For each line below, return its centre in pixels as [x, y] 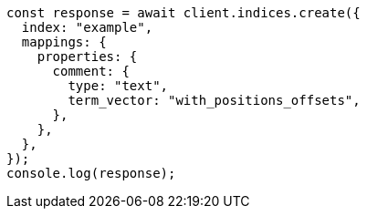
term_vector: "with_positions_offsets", [214, 100]
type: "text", [118, 86]
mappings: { [64, 42]
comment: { [91, 71]
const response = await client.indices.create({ [183, 13]
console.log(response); [91, 173]
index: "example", [87, 27]
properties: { [87, 57]
